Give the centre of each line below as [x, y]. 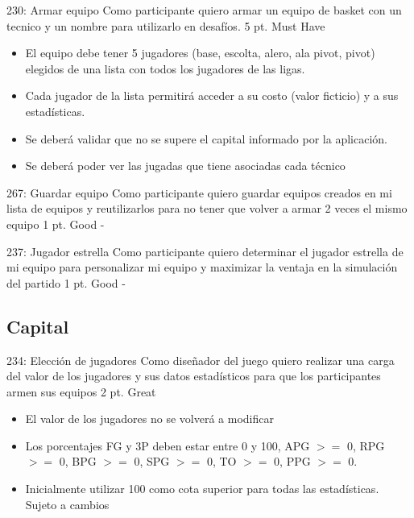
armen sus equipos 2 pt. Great [81, 391]
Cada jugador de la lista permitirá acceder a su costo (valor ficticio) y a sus [212, 95]
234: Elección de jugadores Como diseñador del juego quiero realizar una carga [201, 360]
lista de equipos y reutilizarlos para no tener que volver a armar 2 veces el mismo [207, 208]
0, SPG [152, 461]
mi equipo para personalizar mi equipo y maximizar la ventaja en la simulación [202, 267]
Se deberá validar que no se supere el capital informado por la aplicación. [206, 138]
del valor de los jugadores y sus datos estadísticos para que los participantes [194, 376]
